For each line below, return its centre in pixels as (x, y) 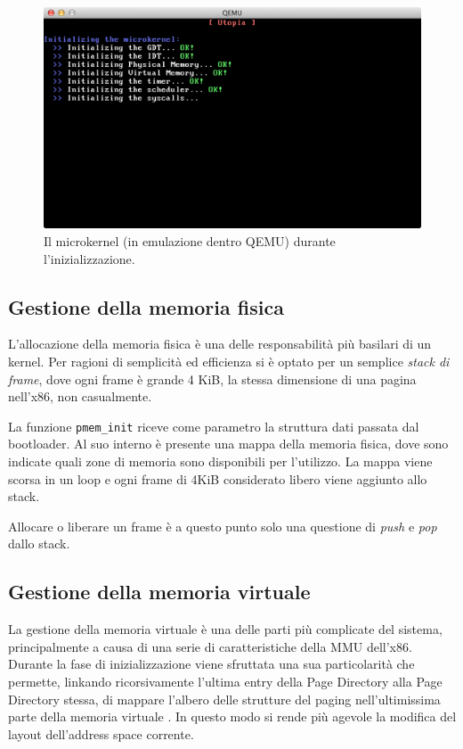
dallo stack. (39, 543)
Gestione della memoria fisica (146, 306)
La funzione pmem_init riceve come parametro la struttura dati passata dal (214, 426)
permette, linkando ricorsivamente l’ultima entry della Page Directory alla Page (225, 681)
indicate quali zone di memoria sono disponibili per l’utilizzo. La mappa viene (220, 461)
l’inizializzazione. (89, 258)
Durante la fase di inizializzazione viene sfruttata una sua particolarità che (211, 664)
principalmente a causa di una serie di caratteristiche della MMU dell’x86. (210, 646)
